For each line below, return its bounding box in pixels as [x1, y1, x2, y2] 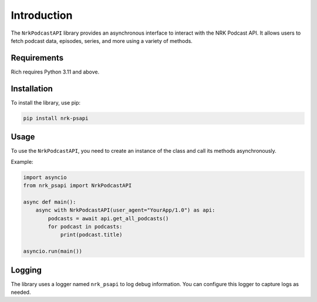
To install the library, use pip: [11, 99, 81, 106]
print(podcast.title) [60, 231, 123, 238]
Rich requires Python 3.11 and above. [11, 68, 100, 75]
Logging [11, 265, 42, 275]
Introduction [11, 9, 73, 22]
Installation [11, 83, 53, 93]
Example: [11, 158, 33, 165]
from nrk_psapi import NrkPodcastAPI [23, 182, 132, 189]
